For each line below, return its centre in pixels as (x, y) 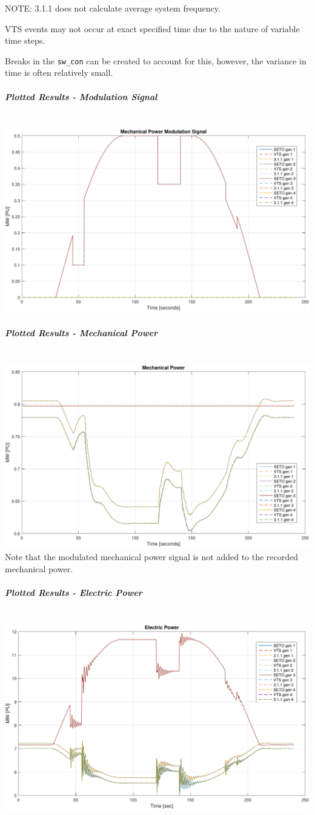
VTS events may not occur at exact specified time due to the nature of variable (152, 28)
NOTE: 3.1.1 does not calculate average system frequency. (113, 8)
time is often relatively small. (59, 73)
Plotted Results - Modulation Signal (81, 96)
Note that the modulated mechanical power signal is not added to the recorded (152, 556)
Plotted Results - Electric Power (74, 592)
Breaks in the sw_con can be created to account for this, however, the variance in (156, 60)
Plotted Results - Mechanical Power (81, 332)
